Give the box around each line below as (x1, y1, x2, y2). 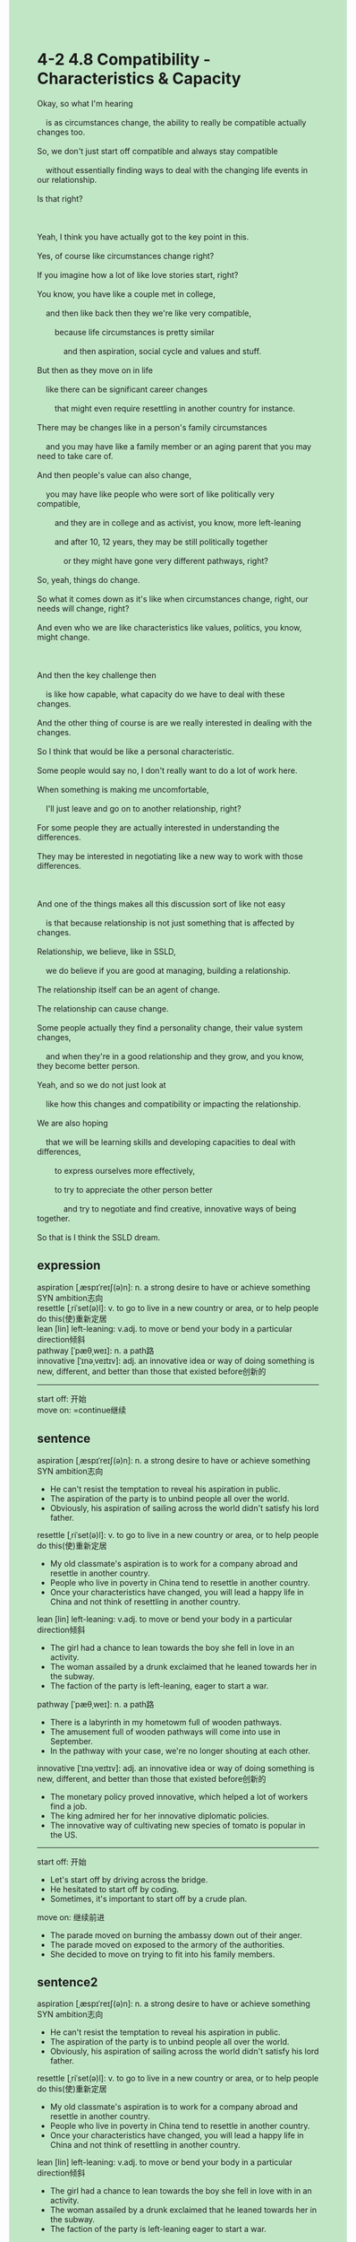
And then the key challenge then (37, 669, 157, 681)
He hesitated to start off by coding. (49, 1883, 180, 1894)
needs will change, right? (37, 603, 130, 613)
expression (37, 1258, 101, 1273)
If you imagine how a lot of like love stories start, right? (37, 269, 239, 280)
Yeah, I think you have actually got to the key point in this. (37, 231, 250, 242)
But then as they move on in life (37, 364, 153, 376)
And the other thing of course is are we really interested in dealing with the (37, 717, 312, 728)
